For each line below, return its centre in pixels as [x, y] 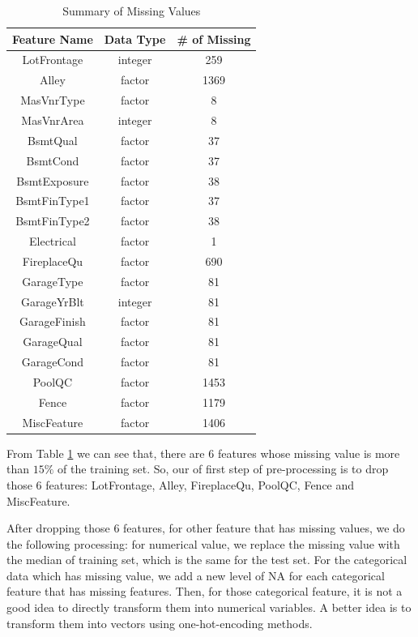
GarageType [53, 281]
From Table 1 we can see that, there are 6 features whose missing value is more [203, 453]
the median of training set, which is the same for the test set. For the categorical [207, 560]
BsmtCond [53, 160]
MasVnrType [53, 100]
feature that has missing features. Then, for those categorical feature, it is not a [205, 591]
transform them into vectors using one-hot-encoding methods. [160, 623]
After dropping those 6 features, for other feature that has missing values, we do [206, 528]
